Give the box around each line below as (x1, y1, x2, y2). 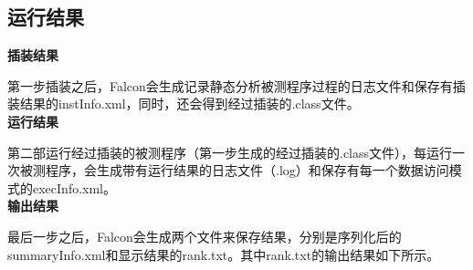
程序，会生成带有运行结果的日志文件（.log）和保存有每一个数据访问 (45, 161, 449, 180)
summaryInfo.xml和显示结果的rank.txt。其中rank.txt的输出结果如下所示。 (7, 244, 440, 264)
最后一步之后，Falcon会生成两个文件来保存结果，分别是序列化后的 (7, 226, 402, 245)
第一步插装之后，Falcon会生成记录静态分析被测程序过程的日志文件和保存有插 (7, 76, 466, 95)
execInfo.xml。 (32, 178, 116, 197)
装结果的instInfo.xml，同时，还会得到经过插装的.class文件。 (7, 94, 360, 113)
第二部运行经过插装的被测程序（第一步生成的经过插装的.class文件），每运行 (7, 142, 453, 161)
